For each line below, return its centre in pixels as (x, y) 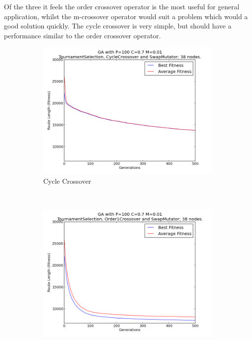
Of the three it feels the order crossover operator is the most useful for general (122, 6)
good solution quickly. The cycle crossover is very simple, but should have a (118, 26)
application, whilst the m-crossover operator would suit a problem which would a (126, 16)
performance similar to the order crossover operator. (83, 35)
